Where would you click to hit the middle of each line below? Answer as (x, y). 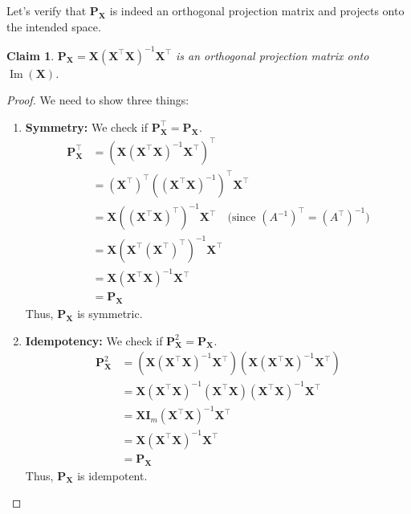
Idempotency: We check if (94, 340)
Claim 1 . (31, 55)
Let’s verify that (47, 10)
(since (242, 218)
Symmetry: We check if (86, 126)
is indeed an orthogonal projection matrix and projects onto (257, 10)
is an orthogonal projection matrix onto (273, 55)
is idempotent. (112, 475)
